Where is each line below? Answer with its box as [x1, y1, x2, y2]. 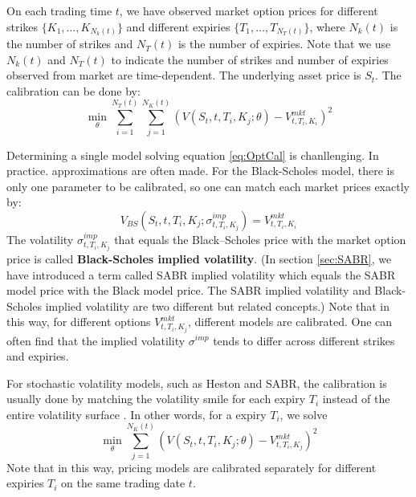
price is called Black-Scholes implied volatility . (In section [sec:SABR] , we [6, 251, 392, 267]
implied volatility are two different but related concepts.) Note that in [45, 297, 390, 314]
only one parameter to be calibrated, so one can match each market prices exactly [6, 177, 410, 194]
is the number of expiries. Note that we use [177, 35, 391, 52]
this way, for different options [6, 313, 151, 330]
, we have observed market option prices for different [119, 2, 378, 18]
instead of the [322, 390, 390, 407]
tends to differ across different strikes [213, 332, 395, 348]
